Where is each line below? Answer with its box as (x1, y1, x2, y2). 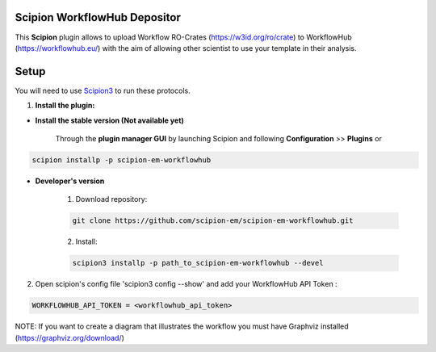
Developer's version (35, 176, 105, 186)
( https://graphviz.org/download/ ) (15, 333, 125, 342)
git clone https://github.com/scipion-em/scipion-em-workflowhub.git (72, 216, 354, 225)
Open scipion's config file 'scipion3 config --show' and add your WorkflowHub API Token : (35, 279, 338, 289)
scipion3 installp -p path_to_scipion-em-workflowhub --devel (72, 258, 324, 268)
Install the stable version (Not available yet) (35, 115, 185, 125)
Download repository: (75, 195, 148, 204)
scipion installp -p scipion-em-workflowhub (31, 155, 212, 165)
